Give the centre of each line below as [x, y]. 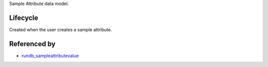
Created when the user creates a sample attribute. [61, 29]
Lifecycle [24, 18]
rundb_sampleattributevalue [50, 56]
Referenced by [32, 44]
